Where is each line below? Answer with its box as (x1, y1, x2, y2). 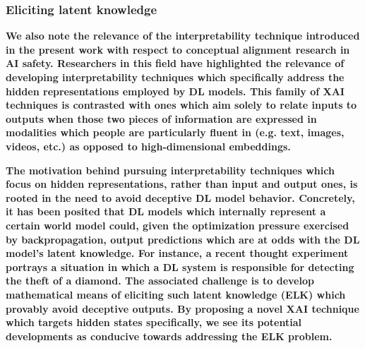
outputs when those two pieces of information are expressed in (6, 111, 317, 126)
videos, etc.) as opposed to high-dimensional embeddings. (6, 138, 291, 153)
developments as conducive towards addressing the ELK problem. (6, 328, 333, 343)
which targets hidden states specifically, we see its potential (6, 315, 301, 330)
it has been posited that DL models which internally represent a (6, 204, 326, 219)
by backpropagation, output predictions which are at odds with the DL (6, 232, 360, 246)
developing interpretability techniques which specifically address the (6, 70, 345, 84)
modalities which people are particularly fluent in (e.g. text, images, (6, 125, 345, 140)
